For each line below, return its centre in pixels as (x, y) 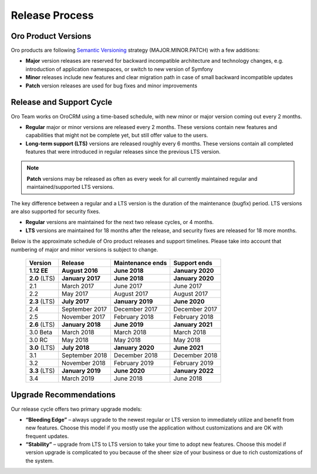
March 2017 (78, 286)
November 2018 (84, 363)
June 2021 (188, 348)
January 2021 (193, 324)
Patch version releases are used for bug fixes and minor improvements (112, 86)
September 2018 (85, 355)
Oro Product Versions (51, 36)
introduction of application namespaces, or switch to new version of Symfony (119, 69)
